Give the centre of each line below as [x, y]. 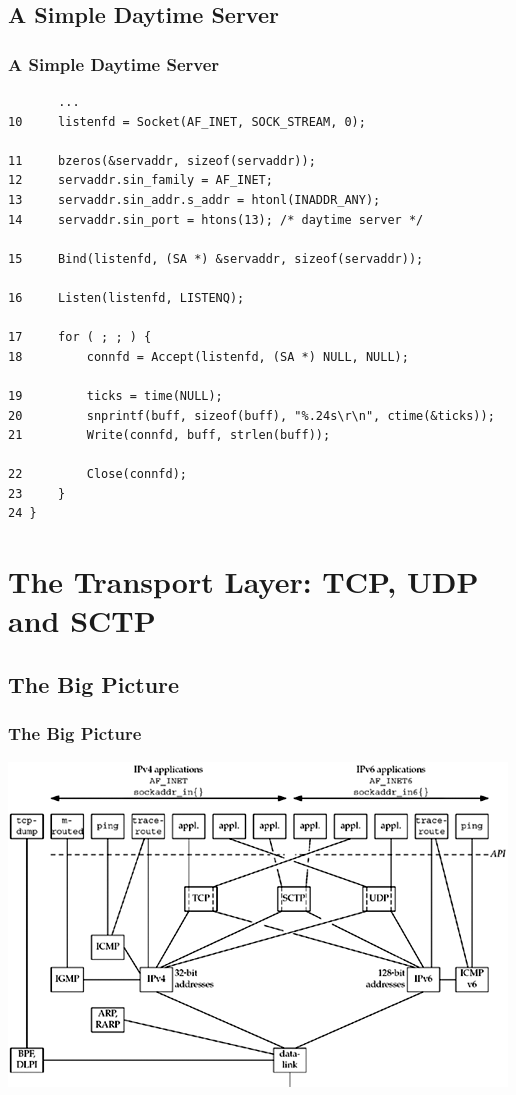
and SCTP [82, 620]
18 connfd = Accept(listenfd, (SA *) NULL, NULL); [208, 356]
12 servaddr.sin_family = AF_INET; [140, 180]
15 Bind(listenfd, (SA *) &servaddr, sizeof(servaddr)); [216, 258]
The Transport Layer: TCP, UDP [243, 581]
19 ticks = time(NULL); [115, 395]
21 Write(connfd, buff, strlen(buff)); [169, 435]
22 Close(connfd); [97, 474]
